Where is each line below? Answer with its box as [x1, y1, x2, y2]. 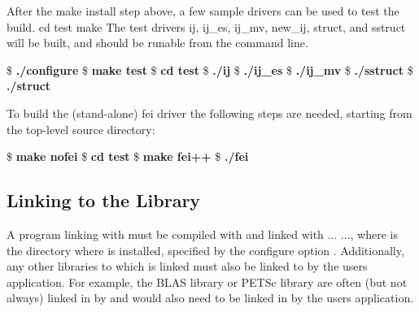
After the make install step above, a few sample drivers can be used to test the [7, 2, 399, 19]
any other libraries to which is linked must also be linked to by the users [7, 258, 368, 275]
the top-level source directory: [7, 120, 155, 137]
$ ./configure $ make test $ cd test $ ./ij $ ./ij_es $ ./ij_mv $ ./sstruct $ [7, 61, 413, 78]
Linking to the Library [7, 188, 201, 213]
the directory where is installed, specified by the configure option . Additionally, [7, 241, 404, 258]
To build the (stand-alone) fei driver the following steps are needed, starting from [7, 104, 412, 121]
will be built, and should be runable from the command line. [7, 34, 308, 51]
